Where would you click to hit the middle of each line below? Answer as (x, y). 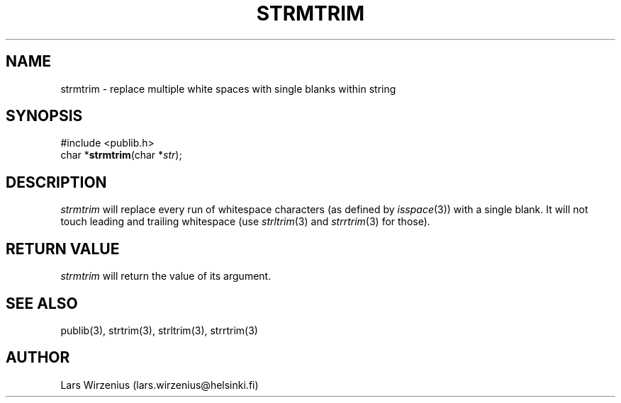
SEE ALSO (42, 303)
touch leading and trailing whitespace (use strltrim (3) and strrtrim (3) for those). (245, 222)
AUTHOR (38, 358)
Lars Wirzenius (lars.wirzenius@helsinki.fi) (160, 385)
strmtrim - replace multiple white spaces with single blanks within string (228, 89)
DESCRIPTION (56, 182)
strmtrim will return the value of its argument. (166, 276)
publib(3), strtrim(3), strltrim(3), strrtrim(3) (159, 330)
